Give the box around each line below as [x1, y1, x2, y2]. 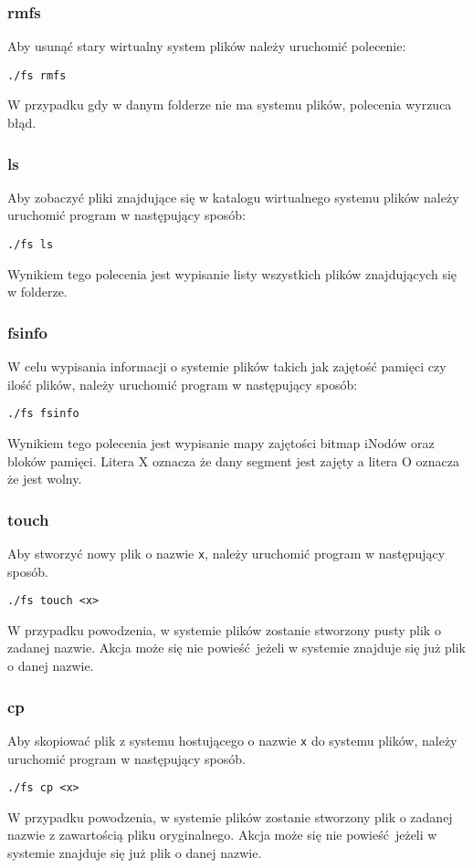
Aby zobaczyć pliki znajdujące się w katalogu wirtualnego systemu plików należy [7, 187, 459, 206]
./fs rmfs [7, 68, 67, 82]
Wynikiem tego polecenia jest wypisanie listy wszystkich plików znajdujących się [7, 264, 457, 283]
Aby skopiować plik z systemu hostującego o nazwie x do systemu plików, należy [7, 730, 457, 749]
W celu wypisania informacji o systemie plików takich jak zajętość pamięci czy [7, 357, 447, 376]
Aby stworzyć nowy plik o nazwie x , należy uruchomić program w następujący [7, 543, 446, 562]
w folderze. [7, 282, 68, 301]
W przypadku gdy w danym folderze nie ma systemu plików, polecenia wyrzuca [7, 95, 452, 114]
